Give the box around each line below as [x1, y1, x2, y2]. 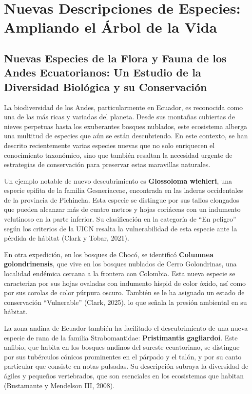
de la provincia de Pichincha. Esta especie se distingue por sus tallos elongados [4, 194, 239, 205]
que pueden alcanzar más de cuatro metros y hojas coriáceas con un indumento [4, 204, 241, 214]
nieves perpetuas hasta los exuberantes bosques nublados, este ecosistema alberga [4, 121, 248, 131]
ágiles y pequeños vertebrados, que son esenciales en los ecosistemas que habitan [4, 370, 244, 380]
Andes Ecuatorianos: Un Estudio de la [4, 65, 201, 80]
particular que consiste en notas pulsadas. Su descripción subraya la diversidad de [4, 361, 249, 371]
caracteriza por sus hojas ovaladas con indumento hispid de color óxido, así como [4, 278, 246, 288]
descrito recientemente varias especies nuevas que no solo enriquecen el [4, 140, 215, 150]
